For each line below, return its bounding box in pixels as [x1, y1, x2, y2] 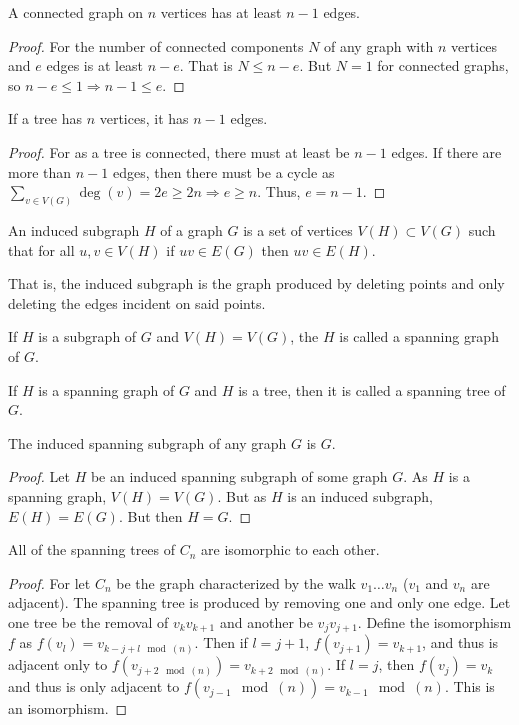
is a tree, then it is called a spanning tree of [238, 379, 506, 400]
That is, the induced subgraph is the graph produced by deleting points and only [8, 273, 505, 294]
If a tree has [8, 108, 82, 129]
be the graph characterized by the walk [116, 572, 356, 593]
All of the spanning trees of [8, 539, 176, 560]
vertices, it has [99, 108, 189, 129]
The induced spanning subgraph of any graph [8, 432, 287, 453]
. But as [217, 485, 267, 506]
